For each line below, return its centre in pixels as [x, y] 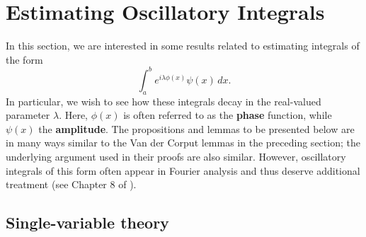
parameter [28, 115]
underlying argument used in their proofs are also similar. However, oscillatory [176, 156]
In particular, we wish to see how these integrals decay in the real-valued [164, 101]
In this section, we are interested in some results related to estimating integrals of [183, 46]
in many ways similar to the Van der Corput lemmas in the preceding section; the [183, 143]
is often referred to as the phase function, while [228, 115]
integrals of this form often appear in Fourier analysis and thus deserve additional [183, 170]
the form [24, 59]
